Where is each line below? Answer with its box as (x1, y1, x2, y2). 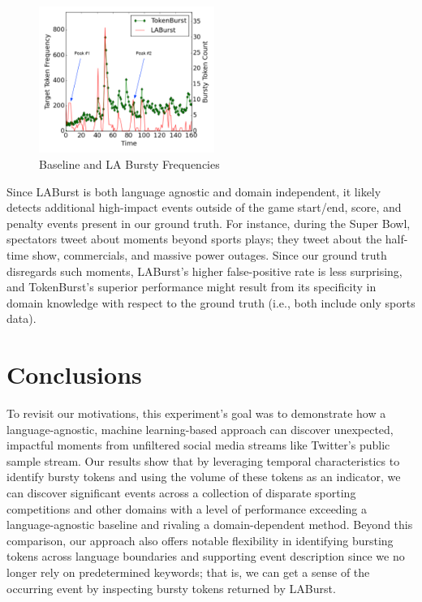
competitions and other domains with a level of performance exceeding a (6, 500, 367, 517)
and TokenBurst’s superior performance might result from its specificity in (6, 278, 377, 295)
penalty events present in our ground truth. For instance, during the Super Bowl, (6, 214, 411, 231)
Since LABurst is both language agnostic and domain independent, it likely (6, 183, 381, 200)
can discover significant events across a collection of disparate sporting (6, 484, 356, 501)
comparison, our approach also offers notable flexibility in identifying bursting (6, 531, 394, 548)
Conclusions (6, 358, 142, 391)
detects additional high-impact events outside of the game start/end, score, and (6, 199, 402, 216)
